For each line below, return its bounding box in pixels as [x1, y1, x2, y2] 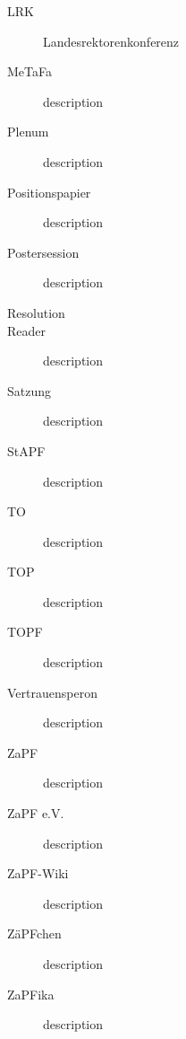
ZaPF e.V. [7, 804, 64, 823]
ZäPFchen [7, 924, 62, 943]
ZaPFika [7, 984, 55, 1003]
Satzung [7, 381, 52, 400]
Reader [7, 321, 46, 339]
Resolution [7, 303, 65, 321]
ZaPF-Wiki [7, 864, 69, 883]
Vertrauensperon [7, 682, 97, 701]
